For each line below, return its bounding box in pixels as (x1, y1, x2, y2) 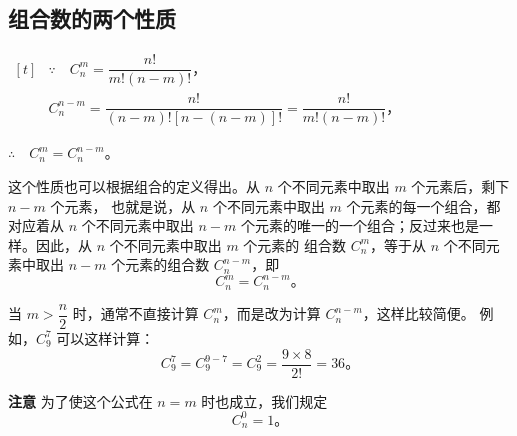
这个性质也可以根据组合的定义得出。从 (8, 175, 260, 196)
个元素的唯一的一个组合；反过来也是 (240, 215, 479, 236)
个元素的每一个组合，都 (346, 195, 501, 216)
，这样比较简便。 (362, 303, 475, 324)
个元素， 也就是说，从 (50, 195, 196, 216)
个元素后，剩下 (411, 175, 510, 196)
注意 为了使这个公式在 (8, 390, 153, 411)
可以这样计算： (56, 327, 155, 348)
